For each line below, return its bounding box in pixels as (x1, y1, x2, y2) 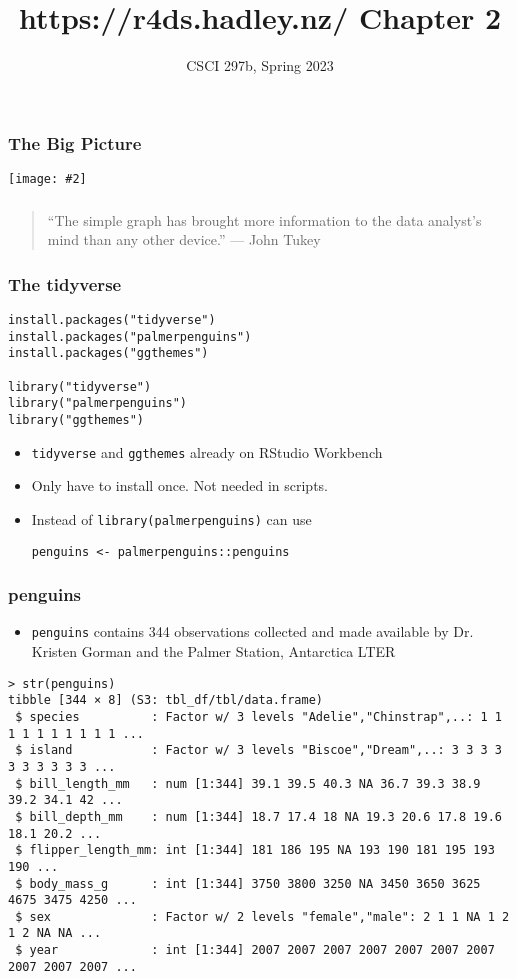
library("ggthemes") (8, 412, 145, 427)
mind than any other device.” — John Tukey (47, 229, 321, 250)
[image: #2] (8, 172, 87, 187)
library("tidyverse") (8, 379, 152, 394)
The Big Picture (8, 130, 142, 155)
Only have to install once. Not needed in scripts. (31, 475, 329, 496)
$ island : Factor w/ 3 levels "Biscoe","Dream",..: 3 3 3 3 (15, 743, 502, 758)
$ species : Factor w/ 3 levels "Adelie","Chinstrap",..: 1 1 (15, 709, 502, 724)
